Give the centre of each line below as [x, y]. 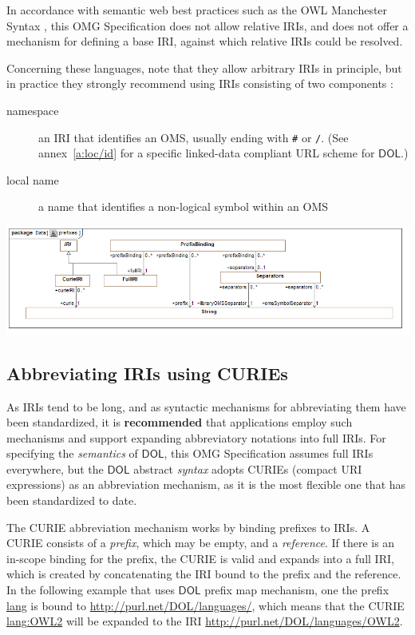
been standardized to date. [72, 500]
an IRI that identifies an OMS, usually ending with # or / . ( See [194, 137]
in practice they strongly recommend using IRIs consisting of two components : [200, 83]
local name [33, 179]
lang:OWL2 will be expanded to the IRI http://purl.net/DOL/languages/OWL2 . [205, 621]
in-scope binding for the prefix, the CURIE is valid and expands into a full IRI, [200, 558]
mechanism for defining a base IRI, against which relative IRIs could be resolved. [205, 41]
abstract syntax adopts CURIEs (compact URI [248, 468]
